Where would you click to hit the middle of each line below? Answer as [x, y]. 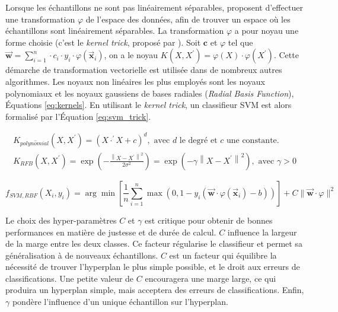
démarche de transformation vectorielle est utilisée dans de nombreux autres [144, 70]
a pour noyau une [267, 31]
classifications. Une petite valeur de [70, 278]
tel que [240, 42]
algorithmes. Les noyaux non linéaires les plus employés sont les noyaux [135, 81]
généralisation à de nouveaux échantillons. [82, 255]
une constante [251, 140]
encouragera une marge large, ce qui [211, 278]
